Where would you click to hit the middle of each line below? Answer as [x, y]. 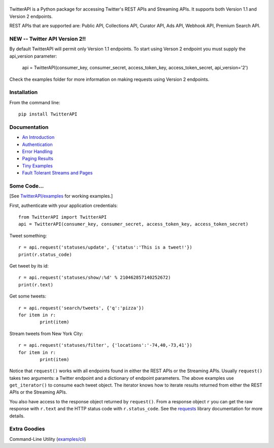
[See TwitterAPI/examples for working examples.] [61, 196]
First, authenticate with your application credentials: [64, 205]
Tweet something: [28, 235]
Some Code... [27, 186]
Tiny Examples [37, 166]
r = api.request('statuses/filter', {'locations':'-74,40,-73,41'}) [105, 345]
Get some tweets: [28, 296]
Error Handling [37, 151]
